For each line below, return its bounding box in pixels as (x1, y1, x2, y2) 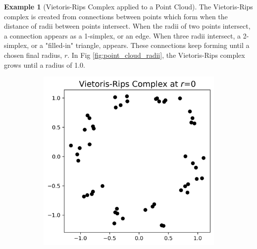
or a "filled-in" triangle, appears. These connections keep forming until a (31, 40, 250, 50)
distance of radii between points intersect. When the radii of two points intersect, (4, 21, 251, 31)
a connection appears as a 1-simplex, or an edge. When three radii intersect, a (4, 30, 241, 41)
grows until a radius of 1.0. (4, 59, 85, 70)
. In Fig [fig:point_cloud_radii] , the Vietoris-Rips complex (67, 49, 245, 60)
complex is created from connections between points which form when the (4, 11, 228, 21)
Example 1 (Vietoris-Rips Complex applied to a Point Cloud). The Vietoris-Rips (4, 1, 253, 11)
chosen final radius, (4, 49, 62, 60)
